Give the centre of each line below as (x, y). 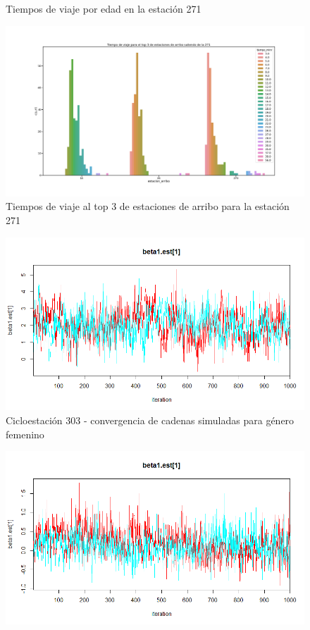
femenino (25, 434)
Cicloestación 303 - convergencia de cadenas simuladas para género (150, 420)
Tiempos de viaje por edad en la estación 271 (104, 8)
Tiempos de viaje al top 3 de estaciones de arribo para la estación (148, 206)
